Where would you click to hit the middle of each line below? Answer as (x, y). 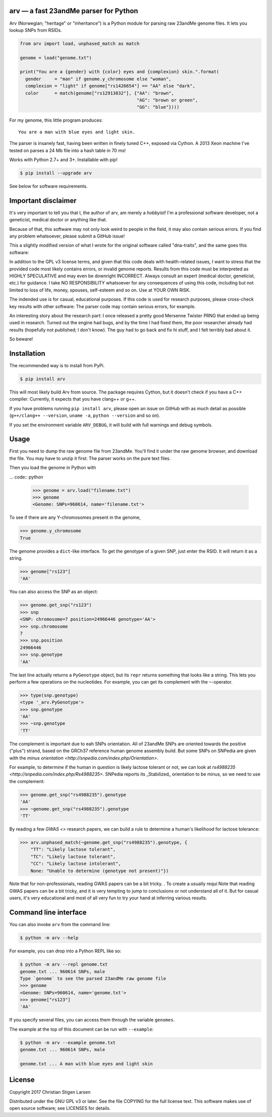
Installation (27, 353)
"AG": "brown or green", (167, 100)
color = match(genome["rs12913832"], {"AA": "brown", (100, 93)
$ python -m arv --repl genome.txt (64, 964)
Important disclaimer (43, 200)
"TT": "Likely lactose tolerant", (73, 849)
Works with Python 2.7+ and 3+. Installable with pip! (63, 160)
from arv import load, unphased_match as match (80, 43)
